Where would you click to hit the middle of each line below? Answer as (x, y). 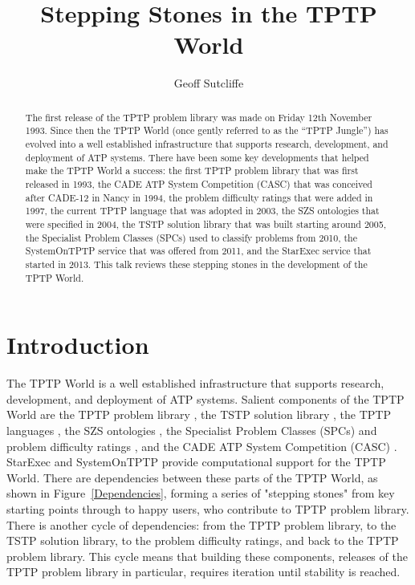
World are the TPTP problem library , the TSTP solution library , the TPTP (199, 414)
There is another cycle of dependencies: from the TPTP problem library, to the (201, 524)
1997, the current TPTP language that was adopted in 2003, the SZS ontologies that (202, 211)
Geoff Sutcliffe (209, 83)
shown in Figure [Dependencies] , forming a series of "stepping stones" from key (201, 493)
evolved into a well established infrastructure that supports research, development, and (207, 144)
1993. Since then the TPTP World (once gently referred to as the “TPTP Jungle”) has (207, 130)
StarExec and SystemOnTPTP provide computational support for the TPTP (196, 462)
